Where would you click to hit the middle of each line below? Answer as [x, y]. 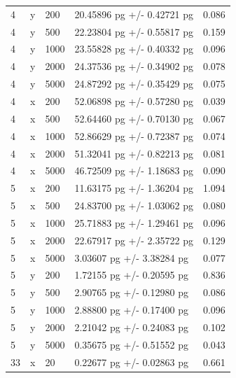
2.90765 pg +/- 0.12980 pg [131, 292]
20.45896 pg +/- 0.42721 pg [134, 14]
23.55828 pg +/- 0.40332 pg [134, 49]
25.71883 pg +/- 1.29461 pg [134, 222]
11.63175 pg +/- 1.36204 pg [134, 188]
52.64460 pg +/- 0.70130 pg [134, 118]
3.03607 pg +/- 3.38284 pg [131, 257]
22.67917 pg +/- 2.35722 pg [134, 240]
